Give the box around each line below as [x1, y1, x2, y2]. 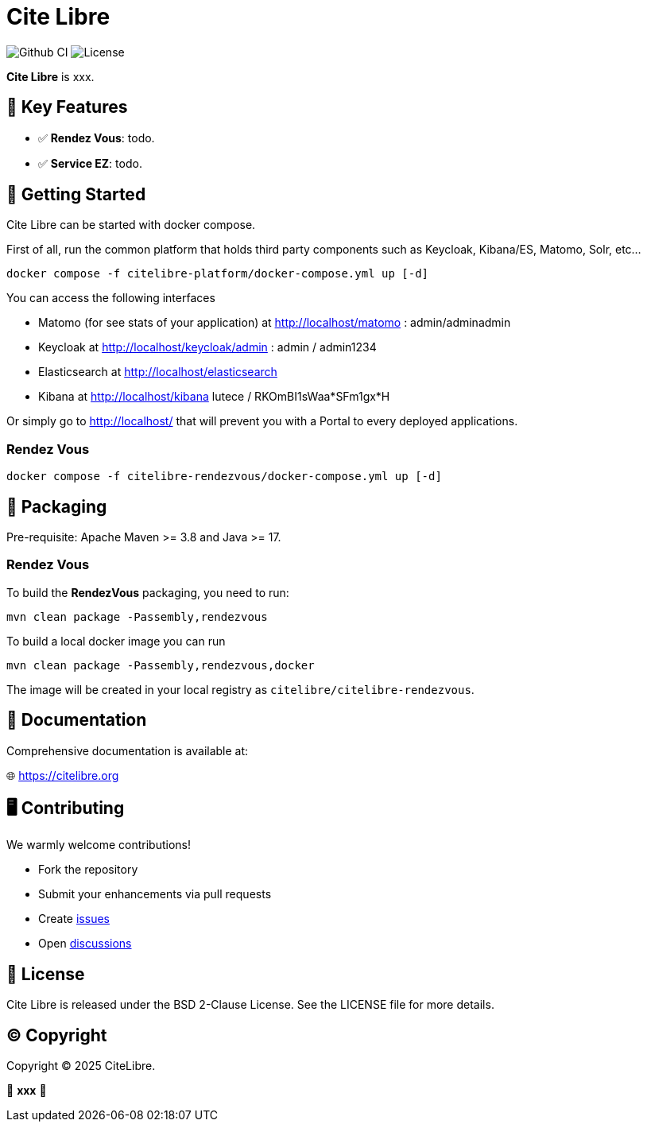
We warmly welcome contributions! [6, 838, 191, 852]
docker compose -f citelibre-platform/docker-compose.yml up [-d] [6, 267, 429, 281]
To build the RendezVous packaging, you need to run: [6, 585, 289, 599]
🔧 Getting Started [6, 184, 146, 205]
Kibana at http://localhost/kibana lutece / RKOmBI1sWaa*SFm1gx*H [38, 390, 390, 404]
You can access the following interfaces [6, 291, 215, 305]
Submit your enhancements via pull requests [38, 887, 272, 901]
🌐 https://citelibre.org [6, 768, 119, 782]
